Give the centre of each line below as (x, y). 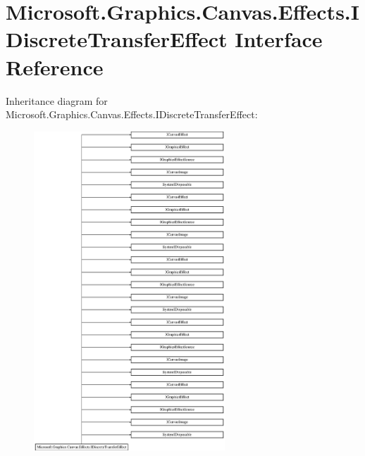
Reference (55, 66)
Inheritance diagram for (57, 100)
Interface (279, 39)
